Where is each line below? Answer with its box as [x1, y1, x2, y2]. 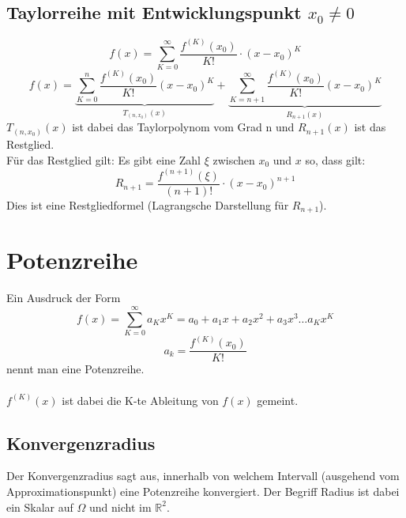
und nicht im [88, 498, 152, 515]
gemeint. [257, 391, 299, 408]
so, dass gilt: [305, 151, 366, 168]
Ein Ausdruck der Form [6, 289, 121, 306]
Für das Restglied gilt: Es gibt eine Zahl [6, 151, 201, 168]
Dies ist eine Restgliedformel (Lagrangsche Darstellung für [6, 196, 289, 213]
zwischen [212, 151, 255, 168]
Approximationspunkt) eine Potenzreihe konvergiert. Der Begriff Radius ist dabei [6, 483, 400, 500]
